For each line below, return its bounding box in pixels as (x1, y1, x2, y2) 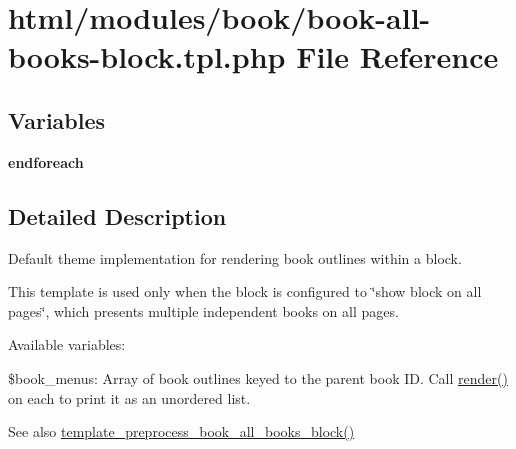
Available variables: (8, 334, 126, 355)
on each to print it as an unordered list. (8, 387, 251, 408)
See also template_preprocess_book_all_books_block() (8, 421, 355, 442)
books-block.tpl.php (8, 36, 286, 77)
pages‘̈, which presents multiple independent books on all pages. (8, 300, 399, 321)
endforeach (8, 151, 84, 172)
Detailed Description (8, 200, 227, 231)
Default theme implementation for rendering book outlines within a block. (8, 247, 462, 268)
